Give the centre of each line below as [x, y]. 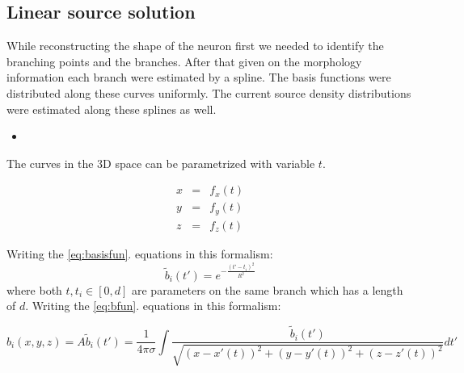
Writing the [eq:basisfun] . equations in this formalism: [140, 253]
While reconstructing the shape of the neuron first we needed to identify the [195, 46]
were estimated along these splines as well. [112, 109]
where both [34, 289]
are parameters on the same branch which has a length [268, 289]
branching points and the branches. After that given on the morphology [184, 61]
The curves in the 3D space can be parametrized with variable [161, 163]
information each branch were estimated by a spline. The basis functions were [199, 77]
